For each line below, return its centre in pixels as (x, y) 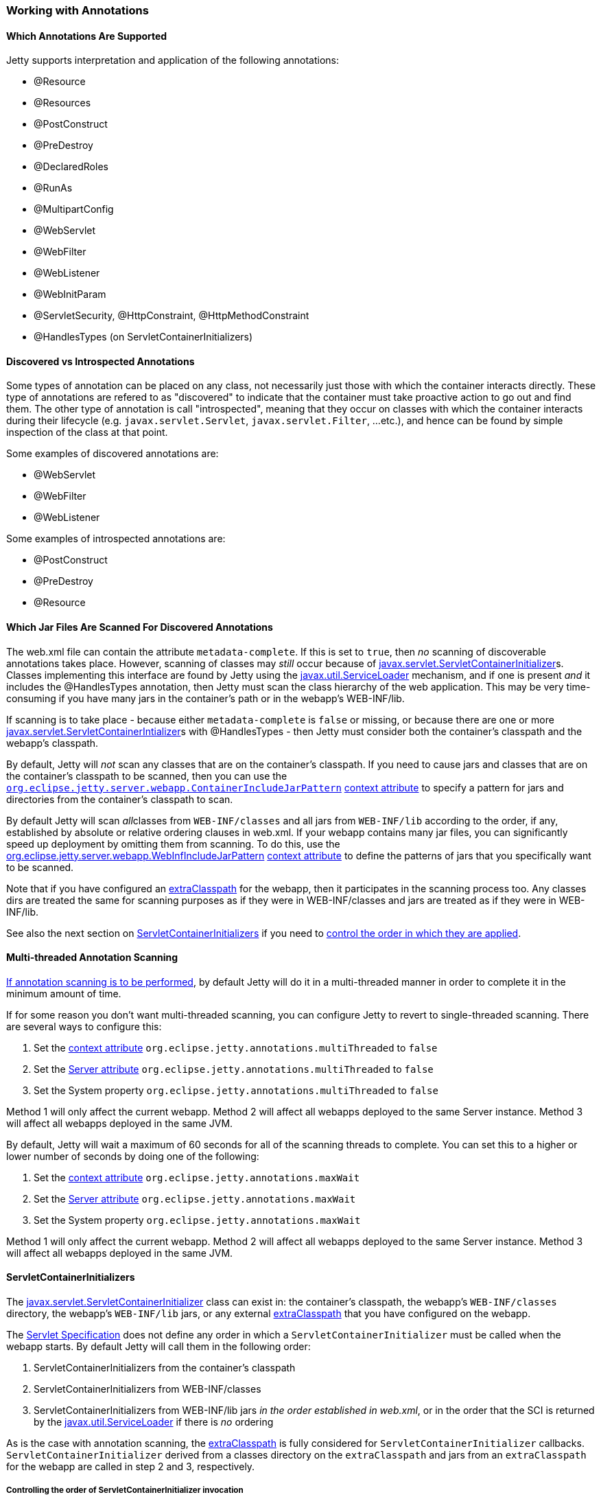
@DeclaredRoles (71, 167)
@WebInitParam (70, 294)
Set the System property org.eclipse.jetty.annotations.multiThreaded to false (236, 1090)
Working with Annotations (78, 10)
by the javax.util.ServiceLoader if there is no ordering (154, 1422)
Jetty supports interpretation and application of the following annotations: (173, 60)
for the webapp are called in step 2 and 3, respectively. (131, 1467)
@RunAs (53, 188)
